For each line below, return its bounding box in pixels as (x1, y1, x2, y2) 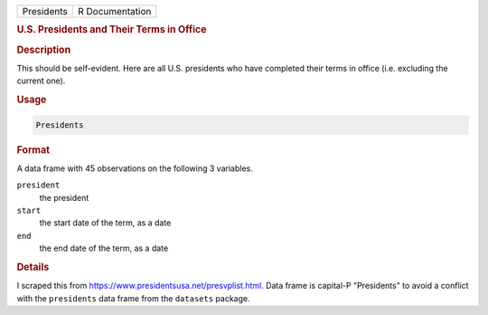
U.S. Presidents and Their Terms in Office (16, 24, 207, 36)
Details (16, 261, 50, 273)
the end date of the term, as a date (39, 243, 169, 253)
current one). (16, 75, 66, 86)
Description (16, 43, 71, 56)
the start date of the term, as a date (39, 217, 172, 228)
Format (16, 143, 50, 156)
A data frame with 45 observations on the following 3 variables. (16, 163, 253, 174)
